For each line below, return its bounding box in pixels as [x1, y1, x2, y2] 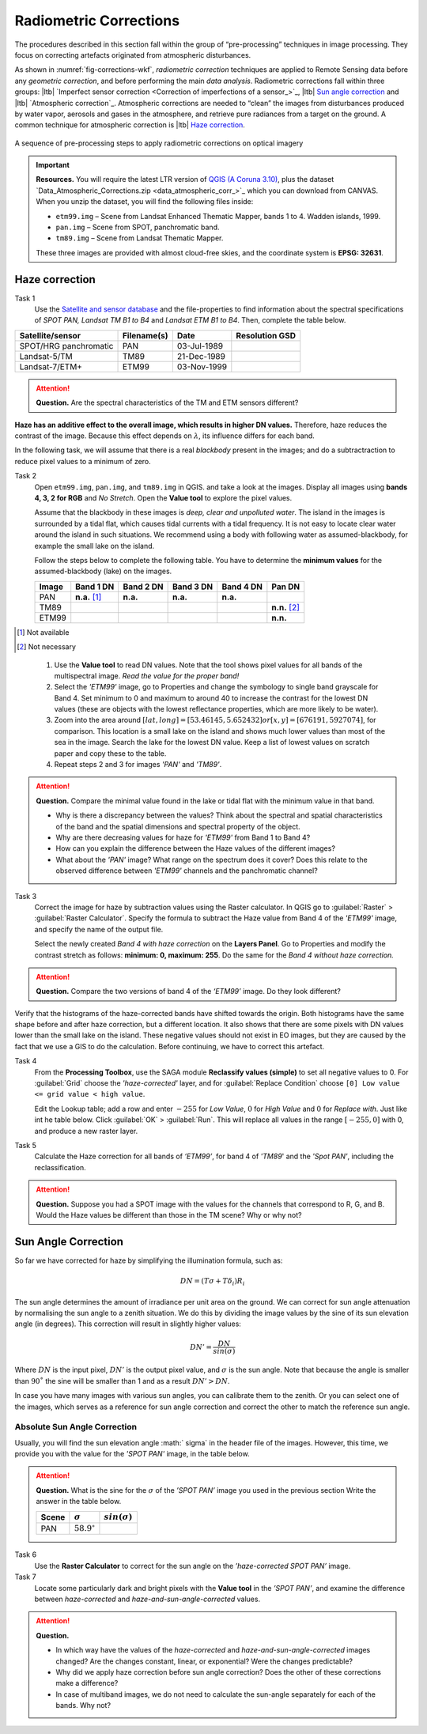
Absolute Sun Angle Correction [14, 1422, 138, 1433]
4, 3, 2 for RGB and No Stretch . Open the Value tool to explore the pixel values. [34, 493, 293, 502]
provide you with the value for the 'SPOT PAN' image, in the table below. [14, 1449, 250, 1459]
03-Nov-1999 [176, 361, 228, 372]
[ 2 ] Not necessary [17, 642, 77, 652]
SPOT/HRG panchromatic [19, 340, 114, 351]
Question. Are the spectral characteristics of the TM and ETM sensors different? [36, 398, 299, 407]
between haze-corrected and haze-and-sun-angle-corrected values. [34, 1594, 261, 1604]
